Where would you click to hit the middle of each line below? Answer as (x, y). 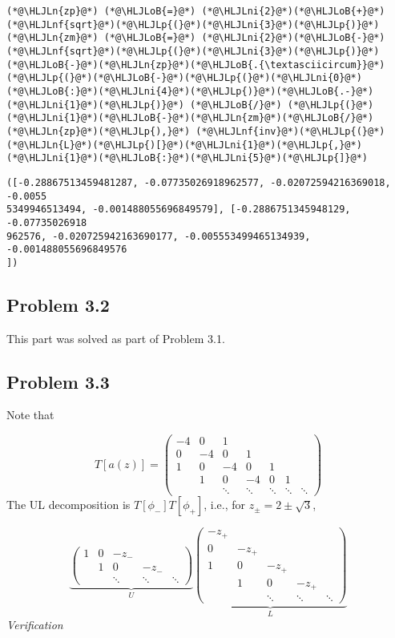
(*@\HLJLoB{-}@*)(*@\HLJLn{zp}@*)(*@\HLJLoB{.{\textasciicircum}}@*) (196, 65)
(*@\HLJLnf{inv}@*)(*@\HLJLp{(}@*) (290, 131)
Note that (30, 415)
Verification (35, 624)
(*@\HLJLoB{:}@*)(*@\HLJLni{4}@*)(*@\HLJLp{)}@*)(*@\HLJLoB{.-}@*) (190, 91)
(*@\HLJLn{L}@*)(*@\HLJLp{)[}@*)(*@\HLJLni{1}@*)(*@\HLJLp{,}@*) (184, 145)
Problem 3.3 (58, 381)
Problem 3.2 (58, 304)
